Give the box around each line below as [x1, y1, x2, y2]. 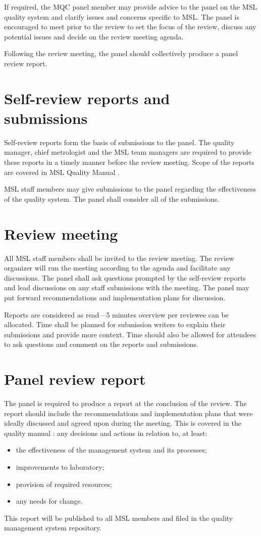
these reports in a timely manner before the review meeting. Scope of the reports [4, 157, 254, 167]
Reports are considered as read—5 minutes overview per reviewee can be [4, 309, 229, 320]
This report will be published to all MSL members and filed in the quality [4, 512, 233, 523]
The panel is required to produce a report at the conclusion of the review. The [4, 398, 247, 409]
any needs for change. [16, 496, 83, 506]
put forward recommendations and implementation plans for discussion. [4, 292, 226, 302]
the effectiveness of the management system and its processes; [16, 444, 207, 455]
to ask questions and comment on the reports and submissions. [4, 339, 198, 349]
